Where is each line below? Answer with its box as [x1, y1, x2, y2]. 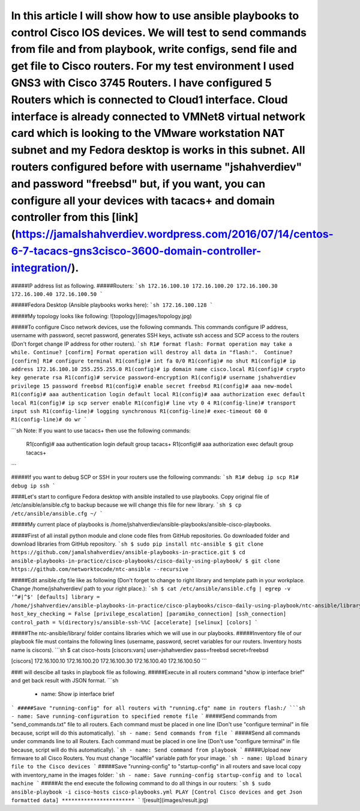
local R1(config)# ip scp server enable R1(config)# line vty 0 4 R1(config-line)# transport [11, 399, 296, 406]
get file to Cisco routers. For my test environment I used [11, 59, 294, 73]
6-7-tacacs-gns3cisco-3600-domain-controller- [11, 244, 262, 258]
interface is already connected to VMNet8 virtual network [11, 110, 305, 123]
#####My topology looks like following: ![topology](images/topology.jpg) [11, 312, 192, 319]
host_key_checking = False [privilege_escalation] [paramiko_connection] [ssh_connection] [11, 611, 287, 618]
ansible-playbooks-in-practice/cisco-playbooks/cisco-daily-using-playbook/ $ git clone [11, 557, 280, 564]
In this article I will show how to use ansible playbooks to [11, 9, 299, 22]
